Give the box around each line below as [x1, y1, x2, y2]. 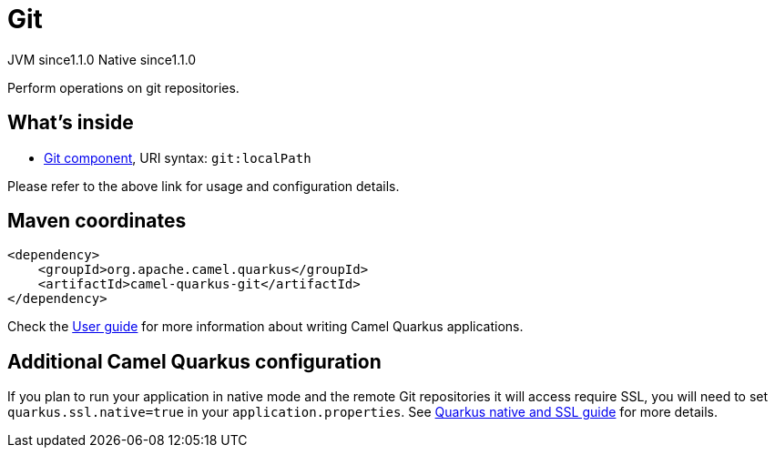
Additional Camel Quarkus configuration [7, 349, 382, 373]
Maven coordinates [7, 209, 187, 233]
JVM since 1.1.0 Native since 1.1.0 [7, 51, 197, 67]
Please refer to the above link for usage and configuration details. [7, 177, 400, 194]
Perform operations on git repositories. [7, 79, 240, 96]
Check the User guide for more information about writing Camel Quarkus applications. [7, 318, 524, 335]
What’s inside [7, 111, 134, 135]
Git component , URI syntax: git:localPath [44, 149, 311, 166]
